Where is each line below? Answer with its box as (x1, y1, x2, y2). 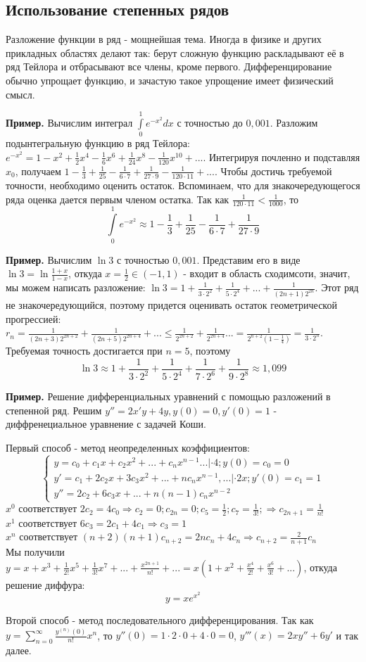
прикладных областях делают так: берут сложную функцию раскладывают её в (6, 45, 344, 60)
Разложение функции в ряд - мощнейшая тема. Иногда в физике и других (6, 32, 322, 46)
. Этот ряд (315, 280, 359, 294)
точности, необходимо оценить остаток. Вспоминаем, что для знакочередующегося (6, 178, 360, 193)
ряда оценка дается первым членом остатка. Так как (6, 191, 229, 206)
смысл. (6, 87, 35, 101)
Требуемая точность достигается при (6, 343, 163, 358)
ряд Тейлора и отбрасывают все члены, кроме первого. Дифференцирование (6, 59, 332, 74)
